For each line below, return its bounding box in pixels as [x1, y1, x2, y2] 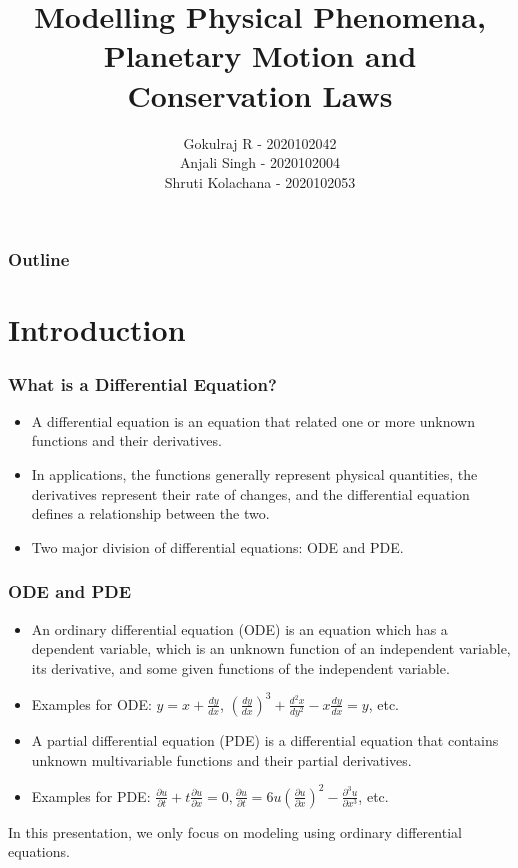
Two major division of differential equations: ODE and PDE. [31, 536, 404, 557]
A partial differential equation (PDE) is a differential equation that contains [31, 730, 499, 750]
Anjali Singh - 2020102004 [179, 152, 341, 173]
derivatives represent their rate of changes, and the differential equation [31, 483, 470, 504]
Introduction [8, 309, 186, 350]
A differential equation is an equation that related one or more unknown [31, 410, 475, 431]
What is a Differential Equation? [8, 371, 277, 396]
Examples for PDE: [31, 785, 151, 806]
